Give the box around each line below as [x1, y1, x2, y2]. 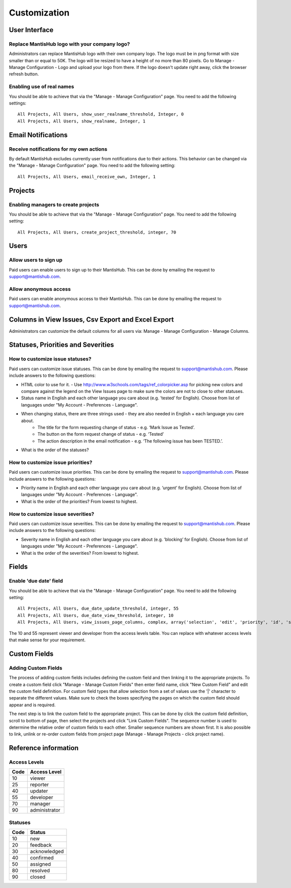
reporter [30, 781, 49, 788]
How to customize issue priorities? [9, 459, 93, 466]
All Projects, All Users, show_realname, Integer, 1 [17, 118, 145, 124]
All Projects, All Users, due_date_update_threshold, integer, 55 [17, 606, 179, 612]
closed [30, 873, 46, 880]
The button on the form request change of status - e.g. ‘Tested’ [37, 431, 164, 437]
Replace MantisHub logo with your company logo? [9, 40, 130, 47]
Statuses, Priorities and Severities [9, 341, 114, 349]
